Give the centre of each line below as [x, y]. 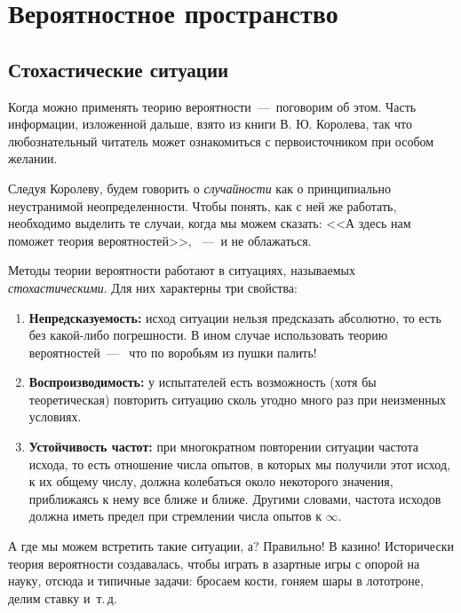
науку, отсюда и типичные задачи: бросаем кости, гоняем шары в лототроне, [216, 581]
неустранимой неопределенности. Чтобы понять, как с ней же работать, [203, 205]
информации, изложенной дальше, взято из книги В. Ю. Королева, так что [210, 124]
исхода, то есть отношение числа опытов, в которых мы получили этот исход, [239, 464]
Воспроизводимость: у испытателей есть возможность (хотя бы [203, 382]
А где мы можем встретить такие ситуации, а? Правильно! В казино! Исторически [231, 546]
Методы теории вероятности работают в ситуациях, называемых [182, 270]
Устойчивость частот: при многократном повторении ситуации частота [223, 447]
